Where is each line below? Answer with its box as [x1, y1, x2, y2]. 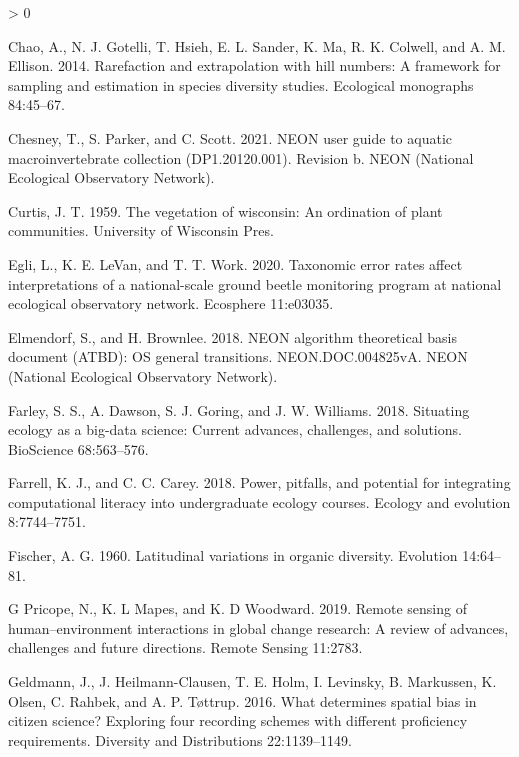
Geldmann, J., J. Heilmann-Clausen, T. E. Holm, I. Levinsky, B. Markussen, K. [8, 671, 497, 692]
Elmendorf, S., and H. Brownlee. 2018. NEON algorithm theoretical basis [8, 326, 457, 347]
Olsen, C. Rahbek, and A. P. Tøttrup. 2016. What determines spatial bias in [8, 690, 477, 711]
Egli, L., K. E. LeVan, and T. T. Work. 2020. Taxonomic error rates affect [8, 253, 463, 274]
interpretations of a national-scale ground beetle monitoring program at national [8, 273, 502, 294]
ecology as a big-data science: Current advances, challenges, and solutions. [8, 419, 462, 440]
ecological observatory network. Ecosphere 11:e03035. [8, 293, 334, 314]
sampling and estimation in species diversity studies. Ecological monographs [8, 74, 474, 95]
